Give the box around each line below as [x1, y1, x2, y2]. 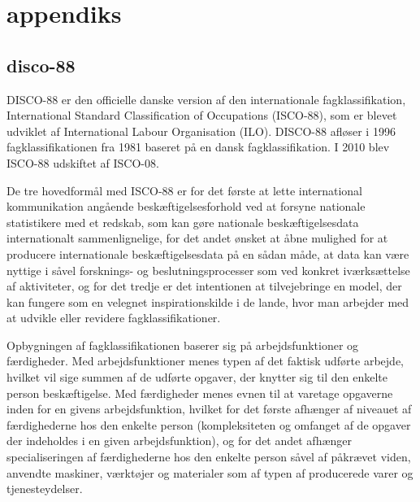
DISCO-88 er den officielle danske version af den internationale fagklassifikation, [6, 90, 406, 107]
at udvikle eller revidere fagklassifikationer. [6, 309, 221, 326]
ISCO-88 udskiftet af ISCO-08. [6, 154, 159, 171]
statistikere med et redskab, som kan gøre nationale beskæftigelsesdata [6, 213, 359, 230]
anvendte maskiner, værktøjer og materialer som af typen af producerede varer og [6, 464, 414, 481]
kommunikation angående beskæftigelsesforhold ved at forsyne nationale [6, 198, 366, 215]
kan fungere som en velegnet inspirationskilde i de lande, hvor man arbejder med [6, 293, 409, 310]
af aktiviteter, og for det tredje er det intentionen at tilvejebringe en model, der [6, 277, 402, 295]
